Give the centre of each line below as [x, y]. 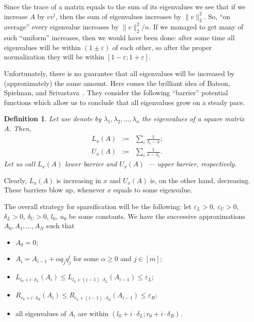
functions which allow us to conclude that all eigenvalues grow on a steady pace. [125, 102]
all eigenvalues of [41, 313]
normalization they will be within [54, 57]
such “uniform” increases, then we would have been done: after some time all [119, 38]
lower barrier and [91, 164]
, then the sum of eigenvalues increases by [118, 16]
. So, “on [217, 16]
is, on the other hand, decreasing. [200, 180]
